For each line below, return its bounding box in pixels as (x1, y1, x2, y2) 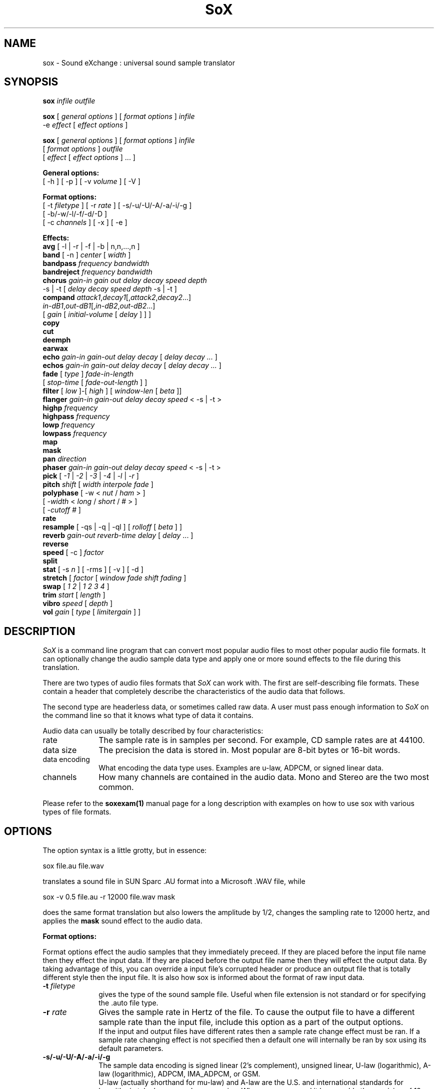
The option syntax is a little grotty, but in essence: (42, 846, 207, 855)
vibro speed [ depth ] (42, 599, 113, 608)
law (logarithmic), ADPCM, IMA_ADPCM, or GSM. (98, 1069, 260, 1078)
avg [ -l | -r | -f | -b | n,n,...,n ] (42, 242, 140, 251)
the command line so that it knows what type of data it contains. (42, 711, 253, 720)
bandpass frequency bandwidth (42, 259, 149, 268)
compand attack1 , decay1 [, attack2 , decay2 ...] (42, 293, 191, 302)
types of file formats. (42, 807, 111, 816)
